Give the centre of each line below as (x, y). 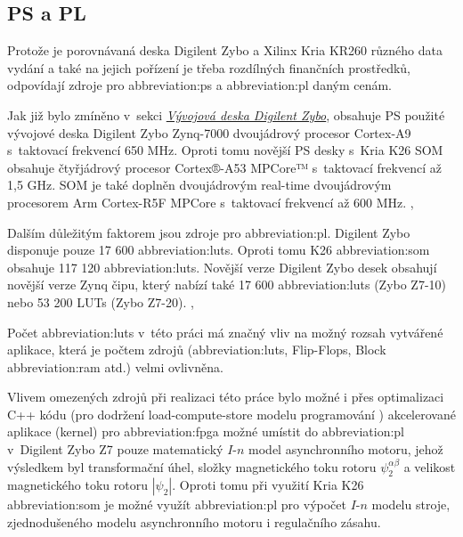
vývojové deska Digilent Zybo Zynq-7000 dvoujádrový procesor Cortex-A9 (209, 132)
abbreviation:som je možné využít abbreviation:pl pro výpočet (177, 504)
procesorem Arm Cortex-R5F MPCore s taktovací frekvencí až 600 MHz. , (211, 202)
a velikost (430, 466)
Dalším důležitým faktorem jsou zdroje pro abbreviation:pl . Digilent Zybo (209, 232)
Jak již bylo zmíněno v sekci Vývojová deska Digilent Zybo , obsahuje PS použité (226, 114)
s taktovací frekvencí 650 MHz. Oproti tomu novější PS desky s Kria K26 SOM (225, 150)
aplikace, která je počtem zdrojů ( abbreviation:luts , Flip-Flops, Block (197, 350)
